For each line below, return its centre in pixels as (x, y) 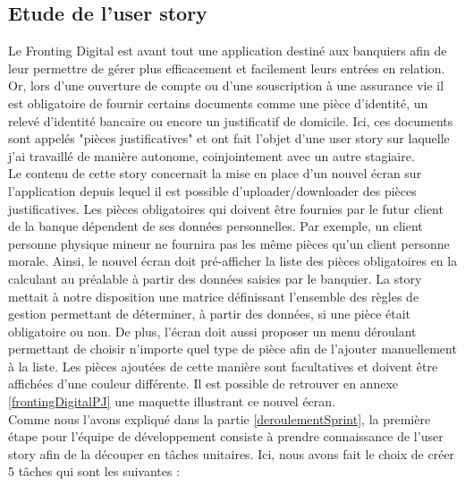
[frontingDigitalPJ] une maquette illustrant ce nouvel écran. (172, 401)
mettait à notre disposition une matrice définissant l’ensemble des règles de (214, 296)
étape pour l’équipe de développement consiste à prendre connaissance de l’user (226, 436)
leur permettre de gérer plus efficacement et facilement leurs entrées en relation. (227, 68)
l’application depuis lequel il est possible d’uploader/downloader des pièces (212, 190)
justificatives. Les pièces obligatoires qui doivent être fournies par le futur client (226, 208)
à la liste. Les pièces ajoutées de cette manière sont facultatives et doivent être (223, 366)
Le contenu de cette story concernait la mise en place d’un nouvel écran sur (215, 173)
